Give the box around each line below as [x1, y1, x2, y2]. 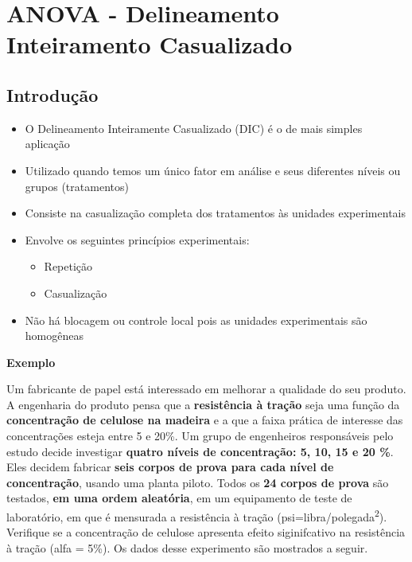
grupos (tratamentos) [25, 178, 129, 194]
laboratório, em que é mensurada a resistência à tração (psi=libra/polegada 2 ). [6, 506, 387, 525]
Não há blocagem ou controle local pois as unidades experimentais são [25, 311, 367, 328]
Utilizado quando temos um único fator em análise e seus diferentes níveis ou [25, 162, 401, 178]
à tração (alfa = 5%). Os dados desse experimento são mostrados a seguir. [6, 539, 368, 556]
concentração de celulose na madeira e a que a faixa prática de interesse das [6, 412, 403, 428]
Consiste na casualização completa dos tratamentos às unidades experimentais [25, 205, 406, 221]
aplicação [25, 135, 70, 152]
